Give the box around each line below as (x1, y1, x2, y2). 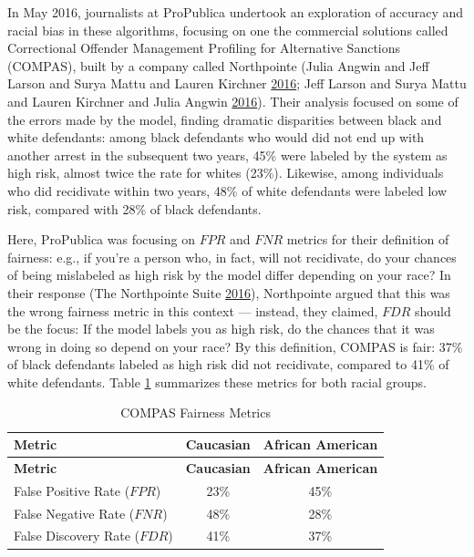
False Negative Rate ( (14, 503, 135, 522)
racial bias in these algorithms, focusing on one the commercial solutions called (7, 20, 448, 39)
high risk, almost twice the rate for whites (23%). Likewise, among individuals (7, 163, 444, 182)
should (414, 301, 451, 320)
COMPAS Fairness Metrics (120, 403, 271, 422)
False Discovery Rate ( (14, 526, 140, 545)
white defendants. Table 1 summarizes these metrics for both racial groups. (7, 372, 427, 391)
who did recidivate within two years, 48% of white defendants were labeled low (7, 181, 448, 200)
